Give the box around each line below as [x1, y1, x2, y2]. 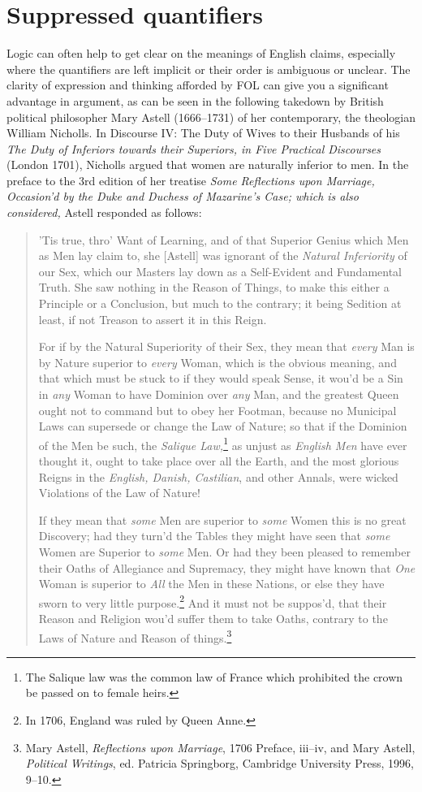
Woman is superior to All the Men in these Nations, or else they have [38, 575, 385, 592]
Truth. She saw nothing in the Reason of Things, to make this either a [38, 279, 390, 296]
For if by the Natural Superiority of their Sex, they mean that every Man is [38, 338, 415, 355]
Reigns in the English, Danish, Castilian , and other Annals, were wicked [38, 468, 398, 485]
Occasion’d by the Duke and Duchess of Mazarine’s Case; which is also [6, 188, 359, 205]
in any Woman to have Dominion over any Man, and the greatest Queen [38, 386, 399, 402]
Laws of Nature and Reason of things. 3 [38, 626, 232, 646]
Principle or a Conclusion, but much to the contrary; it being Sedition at [38, 295, 402, 312]
